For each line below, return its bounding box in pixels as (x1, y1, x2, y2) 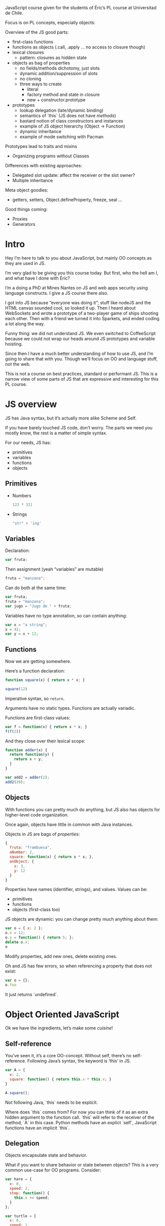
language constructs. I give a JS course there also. (5, 290, 109, 296)
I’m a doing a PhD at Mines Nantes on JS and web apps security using (5, 284, 148, 290)
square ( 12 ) (5, 686, 28, 691)
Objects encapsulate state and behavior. (5, 1152, 87, 1158)
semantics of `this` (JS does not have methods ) (19, 113, 116, 119)
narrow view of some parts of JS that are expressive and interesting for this (5, 376, 159, 382)
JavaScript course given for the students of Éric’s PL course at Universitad (5, 5, 157, 10)
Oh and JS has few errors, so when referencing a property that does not (5, 963, 152, 969)
